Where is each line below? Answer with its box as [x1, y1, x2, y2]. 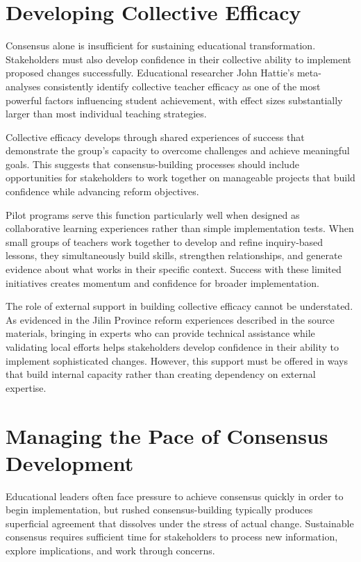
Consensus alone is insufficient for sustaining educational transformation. [6, 38, 316, 53]
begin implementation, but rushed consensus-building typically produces [6, 502, 313, 517]
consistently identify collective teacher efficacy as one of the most [43, 78, 321, 93]
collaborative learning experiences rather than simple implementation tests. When [6, 221, 354, 235]
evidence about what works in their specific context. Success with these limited [6, 262, 342, 276]
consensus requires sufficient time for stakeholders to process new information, [6, 529, 338, 544]
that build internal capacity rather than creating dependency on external [6, 367, 316, 381]
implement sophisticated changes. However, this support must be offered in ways [6, 353, 348, 367]
